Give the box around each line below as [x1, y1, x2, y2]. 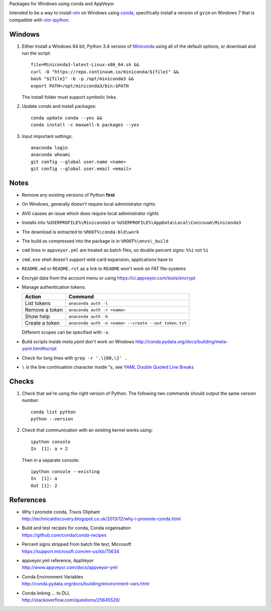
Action [25, 293, 41, 300]
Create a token [25, 320, 60, 327]
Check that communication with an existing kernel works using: [22, 427, 153, 433]
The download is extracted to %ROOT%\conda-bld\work [22, 229, 140, 235]
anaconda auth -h [68, 314, 108, 319]
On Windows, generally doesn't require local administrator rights [22, 201, 156, 207]
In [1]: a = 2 [31, 446, 68, 451]
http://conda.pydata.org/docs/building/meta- [135, 339, 228, 345]
